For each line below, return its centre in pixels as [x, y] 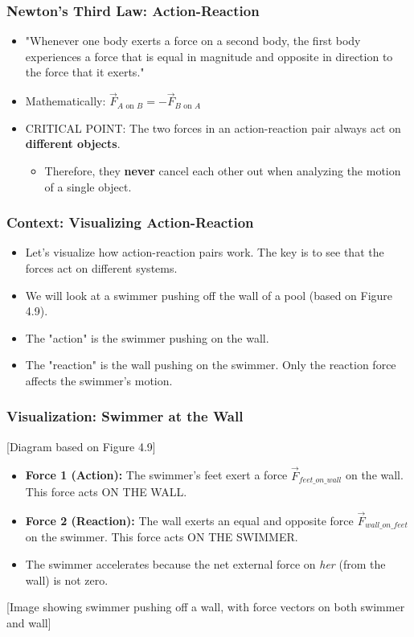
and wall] [29, 622]
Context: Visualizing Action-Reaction [130, 222]
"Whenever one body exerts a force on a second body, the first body [193, 41]
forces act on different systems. [101, 268]
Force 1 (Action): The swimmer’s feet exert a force [156, 475]
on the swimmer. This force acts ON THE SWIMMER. [162, 537]
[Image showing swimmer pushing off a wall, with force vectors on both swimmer [206, 607]
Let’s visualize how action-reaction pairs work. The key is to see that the [205, 252]
